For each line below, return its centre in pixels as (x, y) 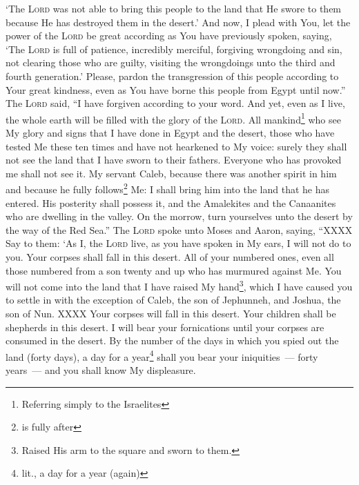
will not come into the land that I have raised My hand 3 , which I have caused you (179, 285)
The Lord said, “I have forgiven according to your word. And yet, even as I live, (175, 103)
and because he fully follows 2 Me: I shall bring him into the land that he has (167, 188)
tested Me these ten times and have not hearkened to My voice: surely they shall (176, 146)
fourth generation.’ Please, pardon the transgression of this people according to (172, 76)
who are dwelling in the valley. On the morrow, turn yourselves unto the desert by (179, 216)
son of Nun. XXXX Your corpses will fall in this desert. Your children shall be (171, 314)
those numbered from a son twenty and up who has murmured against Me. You (174, 270)
